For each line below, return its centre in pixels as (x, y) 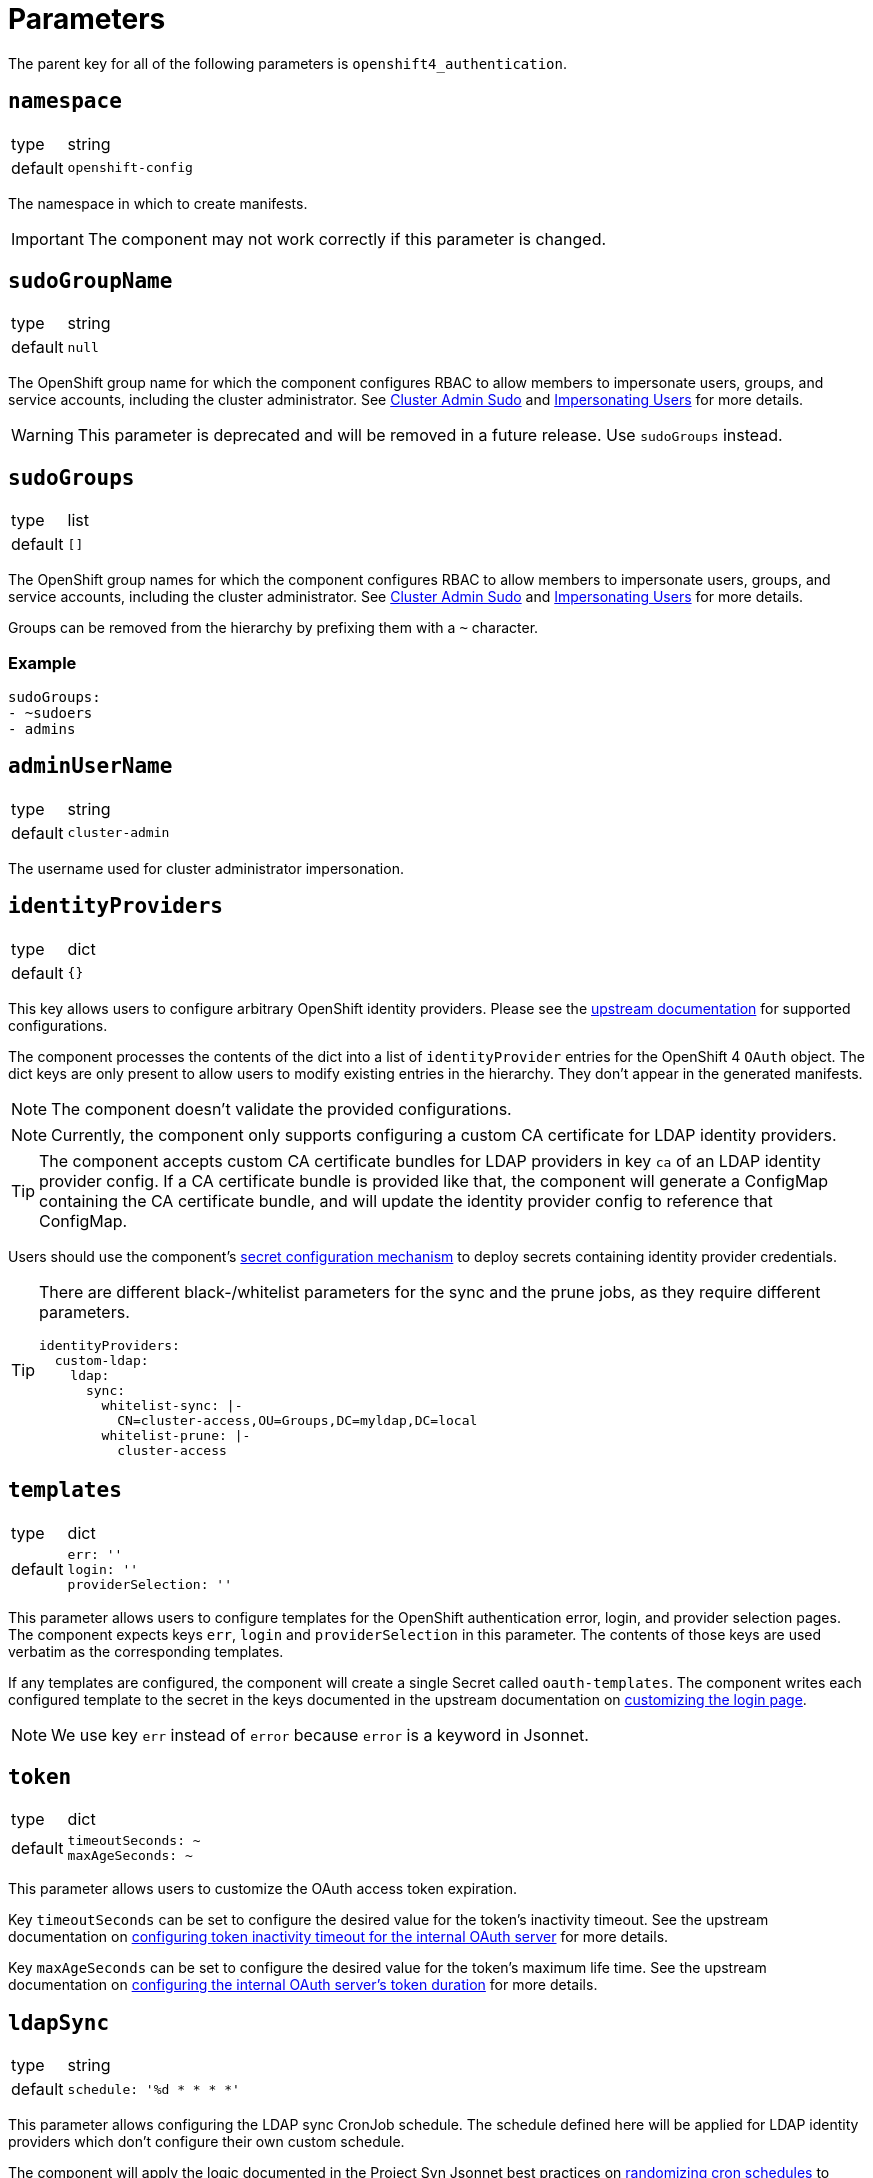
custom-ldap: (101, 1360)
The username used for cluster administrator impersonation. (206, 868)
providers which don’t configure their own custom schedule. (206, 2142)
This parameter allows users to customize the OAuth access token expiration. (263, 1889)
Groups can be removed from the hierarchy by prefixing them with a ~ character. (273, 628)
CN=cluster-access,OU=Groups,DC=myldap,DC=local (297, 1420)
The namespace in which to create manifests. (158, 203)
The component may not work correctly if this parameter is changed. (347, 238)
